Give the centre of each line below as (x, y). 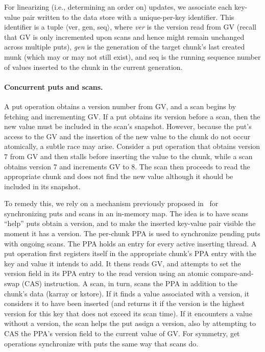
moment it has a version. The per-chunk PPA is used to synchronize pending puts (132, 233)
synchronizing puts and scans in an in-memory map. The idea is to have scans (126, 213)
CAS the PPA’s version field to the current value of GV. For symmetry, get (122, 333)
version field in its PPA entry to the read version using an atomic (106, 273)
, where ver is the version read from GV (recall (183, 27)
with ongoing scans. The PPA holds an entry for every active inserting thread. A (130, 243)
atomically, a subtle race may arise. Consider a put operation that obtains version (132, 146)
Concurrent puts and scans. (54, 86)
